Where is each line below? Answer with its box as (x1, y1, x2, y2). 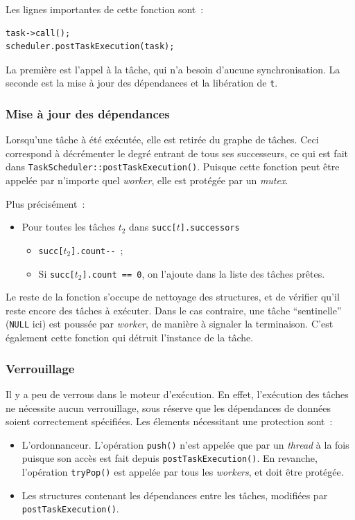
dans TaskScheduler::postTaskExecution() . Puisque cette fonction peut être (6, 159, 340, 174)
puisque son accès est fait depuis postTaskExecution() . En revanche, (21, 451, 318, 465)
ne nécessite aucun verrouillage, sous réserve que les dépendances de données (6, 400, 331, 415)
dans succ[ (129, 219, 177, 234)
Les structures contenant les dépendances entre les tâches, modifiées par (21, 487, 328, 502)
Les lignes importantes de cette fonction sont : (6, 2, 204, 16)
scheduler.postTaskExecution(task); (6, 42, 175, 52)
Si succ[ (38, 266, 75, 280)
